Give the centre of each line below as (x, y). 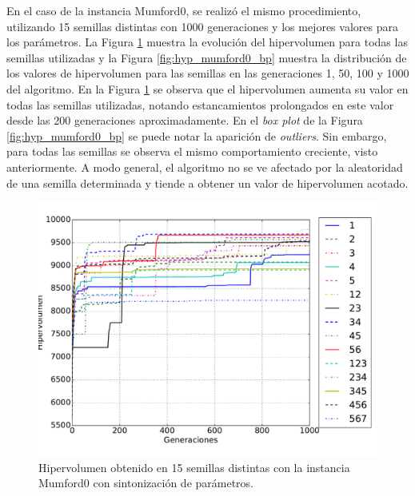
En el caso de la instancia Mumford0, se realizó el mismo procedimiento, (184, 10)
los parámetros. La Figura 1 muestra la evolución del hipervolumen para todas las (207, 42)
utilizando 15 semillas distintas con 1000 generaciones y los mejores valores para (202, 26)
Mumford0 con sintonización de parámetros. (146, 483)
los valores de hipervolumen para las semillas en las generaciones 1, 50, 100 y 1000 (208, 73)
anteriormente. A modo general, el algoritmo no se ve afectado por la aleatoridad (205, 167)
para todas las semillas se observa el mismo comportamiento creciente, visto (192, 151)
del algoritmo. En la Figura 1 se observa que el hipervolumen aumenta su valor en (207, 88)
